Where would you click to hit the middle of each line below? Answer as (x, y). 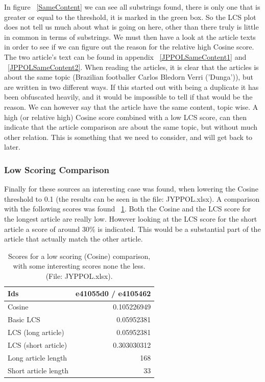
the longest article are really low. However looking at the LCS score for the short (131, 218)
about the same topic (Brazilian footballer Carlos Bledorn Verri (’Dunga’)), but (129, 77)
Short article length (38, 370)
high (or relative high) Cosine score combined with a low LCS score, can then (125, 117)
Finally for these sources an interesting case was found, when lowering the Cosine (131, 189)
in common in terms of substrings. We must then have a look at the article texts (130, 37)
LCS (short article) (38, 344)
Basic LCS (24, 319)
